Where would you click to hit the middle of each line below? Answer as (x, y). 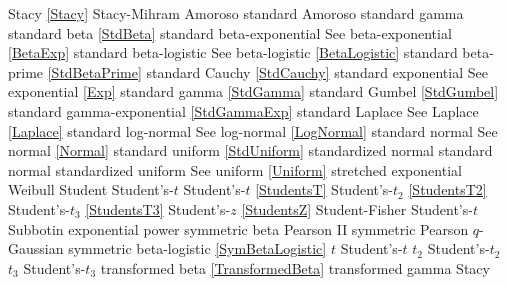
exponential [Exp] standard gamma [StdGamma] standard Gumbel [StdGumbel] (253, 91)
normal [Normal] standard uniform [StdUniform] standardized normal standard (250, 150)
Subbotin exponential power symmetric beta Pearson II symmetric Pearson (238, 228)
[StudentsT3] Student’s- (158, 208)
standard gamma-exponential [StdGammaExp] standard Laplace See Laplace (243, 110)
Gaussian (36, 248)
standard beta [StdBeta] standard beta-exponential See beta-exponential (230, 32)
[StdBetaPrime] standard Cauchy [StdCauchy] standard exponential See (267, 71)
